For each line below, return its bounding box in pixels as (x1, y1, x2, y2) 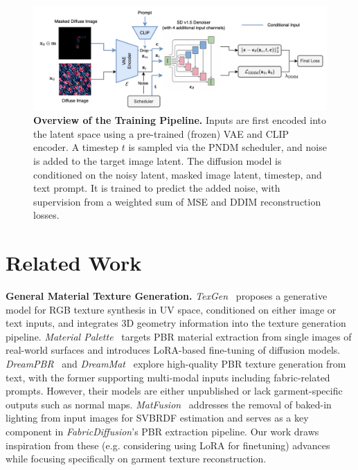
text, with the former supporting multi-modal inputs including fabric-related (6, 370, 330, 384)
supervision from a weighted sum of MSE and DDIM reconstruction (33, 194, 321, 208)
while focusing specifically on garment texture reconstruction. (6, 451, 267, 466)
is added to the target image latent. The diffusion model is (33, 153, 282, 168)
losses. (33, 208, 60, 222)
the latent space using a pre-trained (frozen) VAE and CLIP (33, 126, 289, 141)
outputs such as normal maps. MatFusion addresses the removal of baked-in (6, 397, 332, 411)
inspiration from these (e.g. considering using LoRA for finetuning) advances (6, 437, 330, 452)
